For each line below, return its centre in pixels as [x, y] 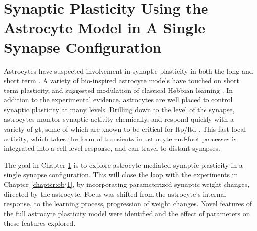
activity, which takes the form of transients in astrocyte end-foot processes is [120, 138]
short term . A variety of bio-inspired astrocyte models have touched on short [122, 80]
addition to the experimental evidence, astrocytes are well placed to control [118, 100]
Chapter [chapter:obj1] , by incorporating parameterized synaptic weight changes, [127, 184]
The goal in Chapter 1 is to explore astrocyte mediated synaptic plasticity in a [123, 164]
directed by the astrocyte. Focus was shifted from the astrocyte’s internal [115, 194]
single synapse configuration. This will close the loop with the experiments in [121, 174]
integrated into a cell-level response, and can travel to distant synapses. [112, 148]
